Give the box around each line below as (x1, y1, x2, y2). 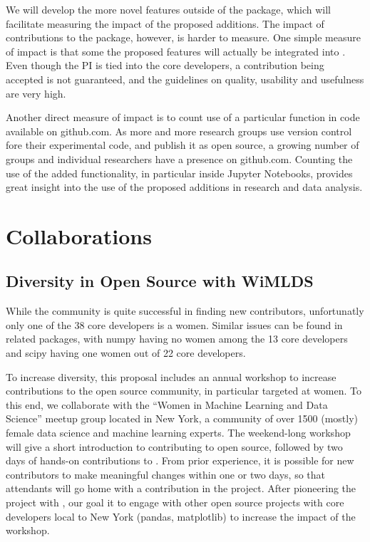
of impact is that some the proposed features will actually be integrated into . (6, 43, 346, 58)
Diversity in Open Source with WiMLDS (6, 270, 314, 292)
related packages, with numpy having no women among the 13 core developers (6, 331, 348, 346)
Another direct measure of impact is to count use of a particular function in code (6, 110, 360, 125)
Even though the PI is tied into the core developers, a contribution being (6, 58, 324, 73)
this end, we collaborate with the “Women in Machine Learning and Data (6, 397, 328, 412)
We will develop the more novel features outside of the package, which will (6, 2, 331, 16)
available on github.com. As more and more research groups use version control (6, 123, 352, 138)
